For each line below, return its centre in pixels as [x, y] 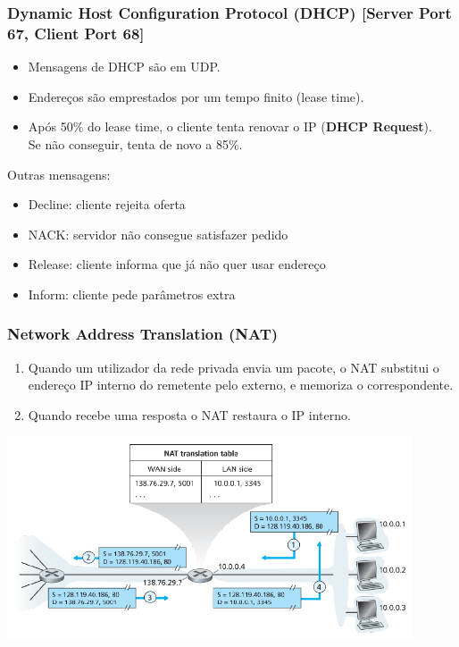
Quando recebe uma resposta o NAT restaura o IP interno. [189, 414]
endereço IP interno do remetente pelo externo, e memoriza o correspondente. [241, 385]
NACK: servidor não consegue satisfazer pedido [158, 234]
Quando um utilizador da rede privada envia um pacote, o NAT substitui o [234, 367]
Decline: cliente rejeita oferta [107, 204]
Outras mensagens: [59, 174]
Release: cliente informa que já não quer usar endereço [177, 264]
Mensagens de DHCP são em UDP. [124, 67]
